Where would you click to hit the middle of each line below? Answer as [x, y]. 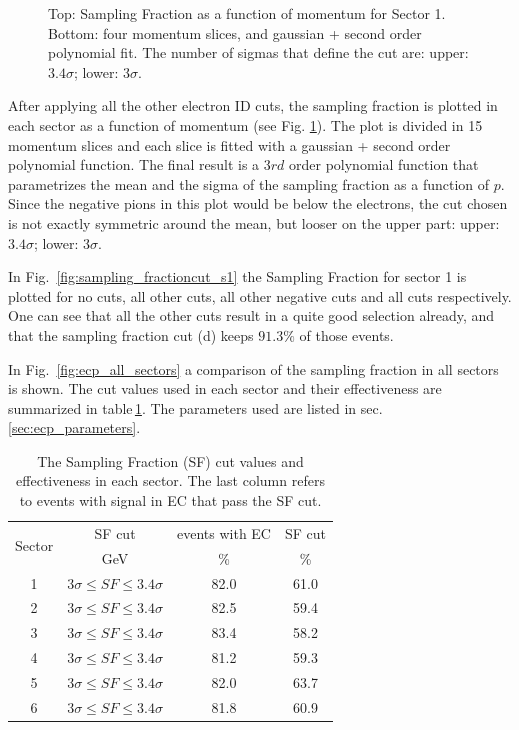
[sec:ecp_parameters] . [74, 427]
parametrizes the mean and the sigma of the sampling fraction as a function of [249, 183]
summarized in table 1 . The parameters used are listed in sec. [195, 407]
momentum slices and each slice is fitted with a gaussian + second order [229, 144]
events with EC [223, 532]
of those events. [346, 334]
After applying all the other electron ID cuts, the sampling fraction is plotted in [253, 105]
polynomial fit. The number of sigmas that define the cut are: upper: [258, 52]
